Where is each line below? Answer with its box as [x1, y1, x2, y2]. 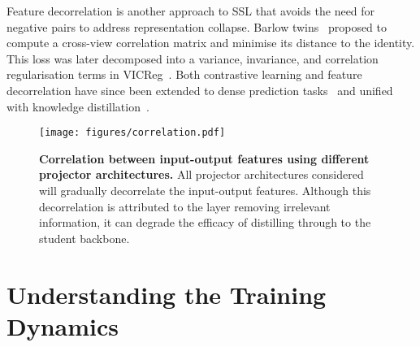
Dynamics [6, 309, 119, 342]
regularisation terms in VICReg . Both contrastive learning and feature [6, 66, 362, 83]
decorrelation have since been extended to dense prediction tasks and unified [6, 81, 393, 98]
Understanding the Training [6, 277, 327, 310]
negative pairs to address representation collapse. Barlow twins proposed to [6, 18, 388, 35]
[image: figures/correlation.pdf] [39, 127, 226, 139]
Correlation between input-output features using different [39, 150, 370, 167]
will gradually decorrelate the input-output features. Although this [39, 182, 371, 198]
